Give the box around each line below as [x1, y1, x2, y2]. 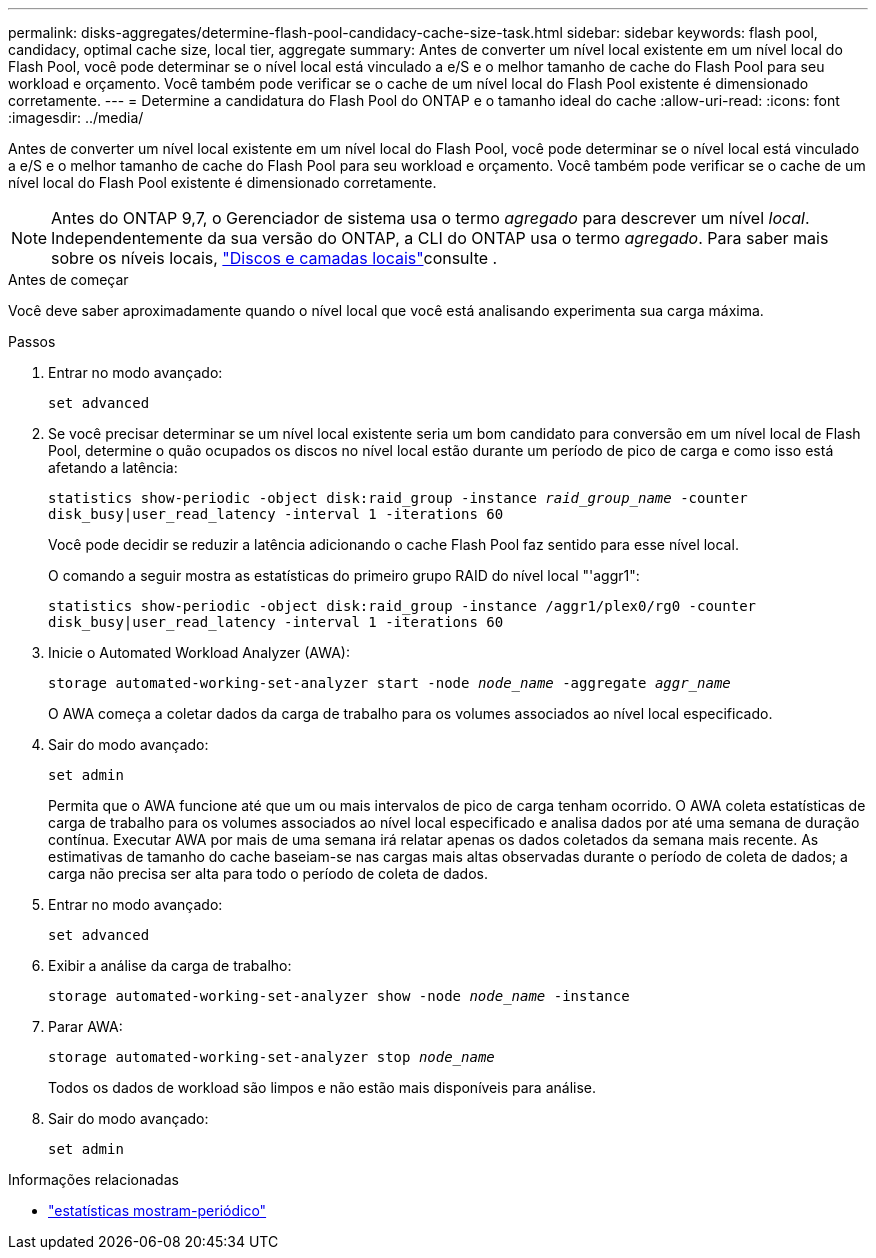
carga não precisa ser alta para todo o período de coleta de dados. [48, 865, 489, 882]
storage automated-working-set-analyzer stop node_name [48, 1049, 495, 1065]
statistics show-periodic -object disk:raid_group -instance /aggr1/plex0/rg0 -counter [48, 598, 757, 614]
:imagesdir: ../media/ [8, 109, 144, 126]
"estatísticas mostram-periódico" [48, 1202, 267, 1219]
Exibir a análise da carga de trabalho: [48, 957, 292, 974]
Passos [8, 333, 56, 350]
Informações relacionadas [8, 1171, 179, 1188]
